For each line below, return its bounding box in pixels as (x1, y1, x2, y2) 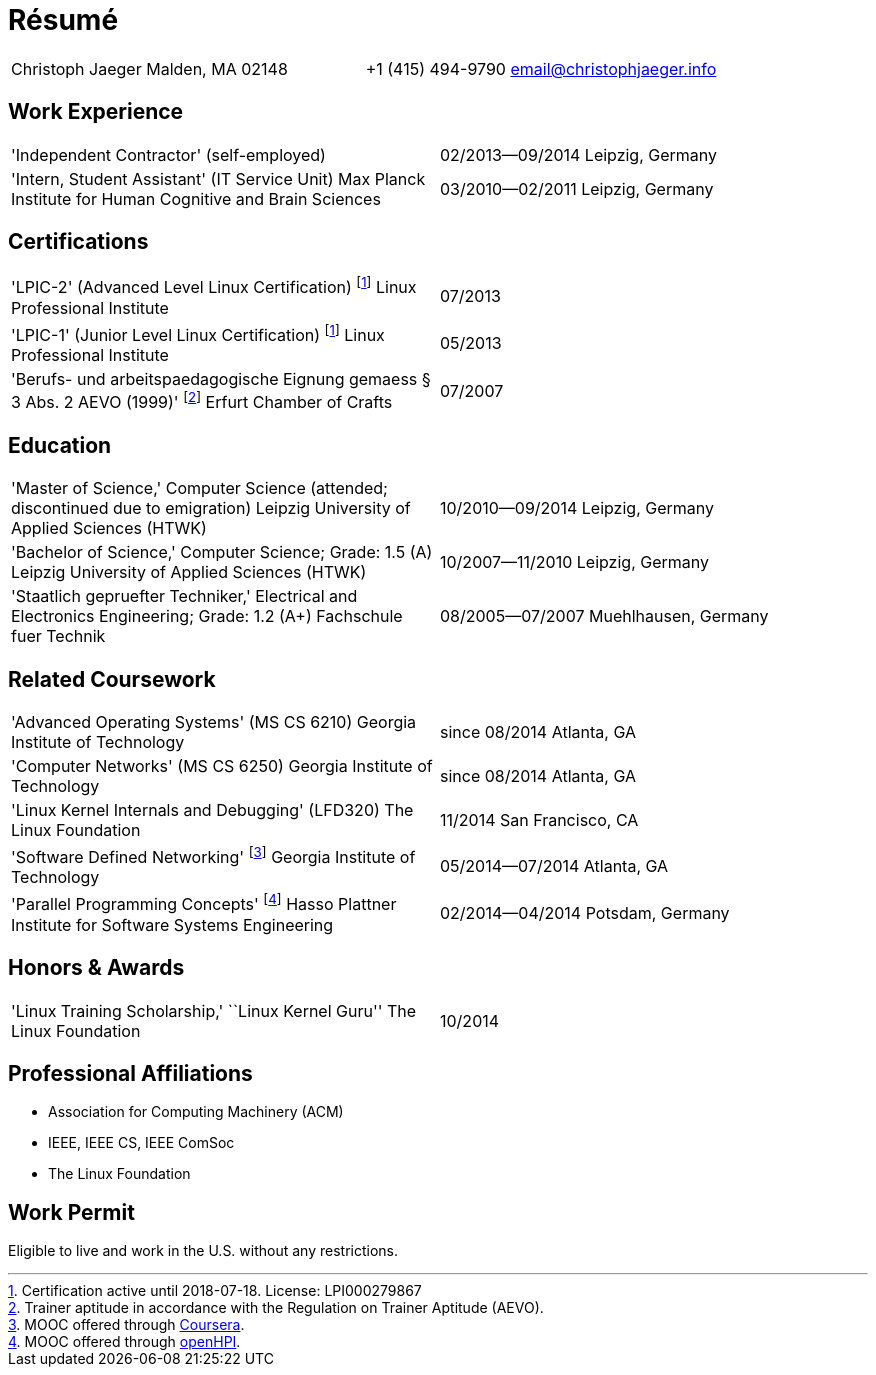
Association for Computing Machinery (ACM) (48, 1103, 344, 1121)
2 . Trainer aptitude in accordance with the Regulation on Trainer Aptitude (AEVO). (8, 1299, 544, 1317)
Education (8, 432, 112, 458)
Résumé (8, 3, 119, 37)
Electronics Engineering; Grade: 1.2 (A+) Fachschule (11, 606, 403, 627)
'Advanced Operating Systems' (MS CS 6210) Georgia (11, 712, 417, 733)
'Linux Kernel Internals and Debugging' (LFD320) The (11, 800, 414, 821)
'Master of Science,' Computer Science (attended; (11, 478, 388, 499)
